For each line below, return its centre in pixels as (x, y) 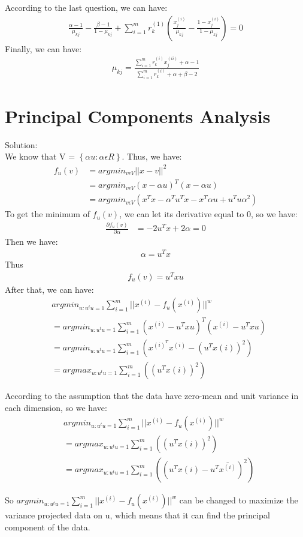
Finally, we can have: (43, 48)
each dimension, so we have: (56, 407)
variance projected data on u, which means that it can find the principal (137, 515)
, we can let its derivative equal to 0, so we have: (208, 214)
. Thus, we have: (152, 156)
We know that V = (40, 156)
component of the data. (48, 526)
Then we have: (31, 241)
